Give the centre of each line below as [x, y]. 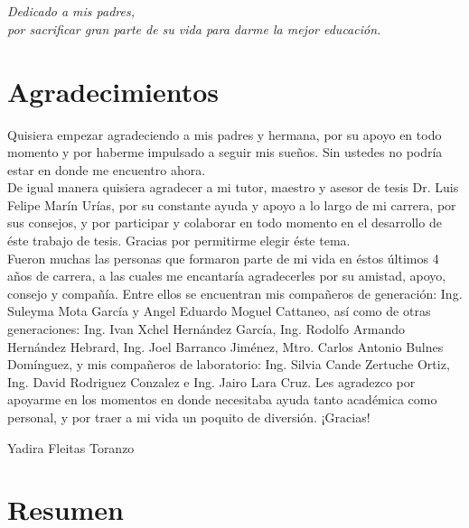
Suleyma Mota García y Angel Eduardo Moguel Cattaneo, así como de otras [219, 311]
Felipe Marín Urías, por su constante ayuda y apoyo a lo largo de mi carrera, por [232, 204]
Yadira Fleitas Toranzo [71, 447]
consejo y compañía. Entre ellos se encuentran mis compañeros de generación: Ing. [235, 293]
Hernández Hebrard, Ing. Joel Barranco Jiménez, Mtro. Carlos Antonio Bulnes [225, 346]
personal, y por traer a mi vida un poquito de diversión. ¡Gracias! [189, 417]
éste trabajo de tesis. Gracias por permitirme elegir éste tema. [179, 241]
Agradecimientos [113, 91]
